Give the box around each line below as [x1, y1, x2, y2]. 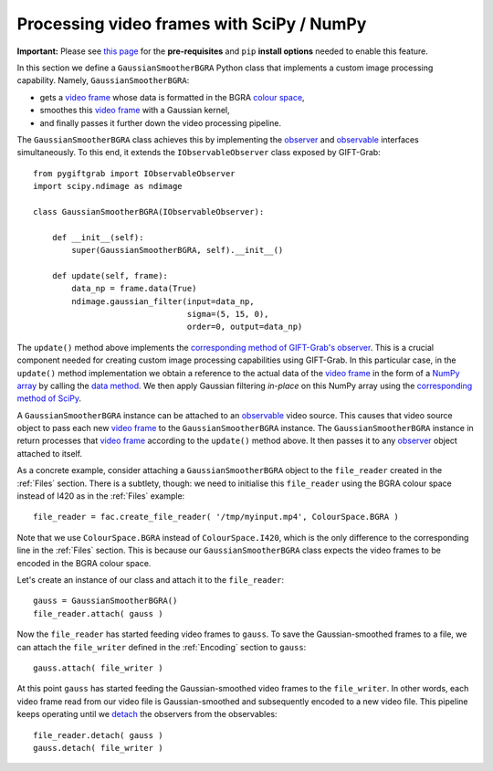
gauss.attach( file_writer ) [33, 662, 163, 673]
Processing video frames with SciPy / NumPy [16, 14, 367, 34]
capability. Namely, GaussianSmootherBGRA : [16, 75, 190, 86]
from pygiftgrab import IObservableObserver [33, 168, 236, 178]
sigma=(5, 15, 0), [186, 309, 269, 319]
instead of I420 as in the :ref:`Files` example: [16, 491, 185, 502]
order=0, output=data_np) [186, 322, 303, 333]
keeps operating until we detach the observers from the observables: [16, 709, 278, 720]
